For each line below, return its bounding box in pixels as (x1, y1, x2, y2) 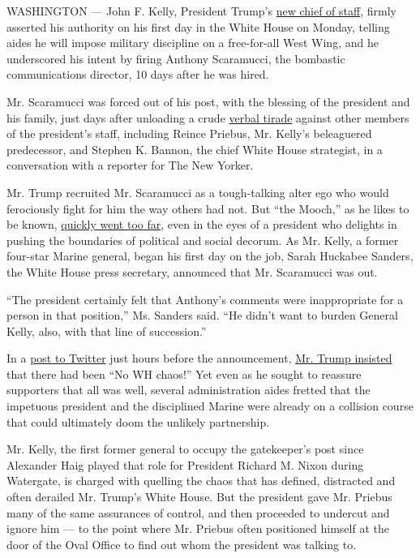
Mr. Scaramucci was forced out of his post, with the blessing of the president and (6, 92, 410, 109)
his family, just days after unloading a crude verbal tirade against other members (6, 109, 409, 126)
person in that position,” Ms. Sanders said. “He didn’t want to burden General (6, 307, 398, 324)
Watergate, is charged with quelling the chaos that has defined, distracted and (6, 472, 396, 489)
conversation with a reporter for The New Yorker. (6, 157, 254, 174)
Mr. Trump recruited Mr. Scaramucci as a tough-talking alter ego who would (6, 183, 389, 200)
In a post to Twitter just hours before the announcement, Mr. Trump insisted (6, 350, 392, 367)
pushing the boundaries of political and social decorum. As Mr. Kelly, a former (6, 231, 399, 248)
